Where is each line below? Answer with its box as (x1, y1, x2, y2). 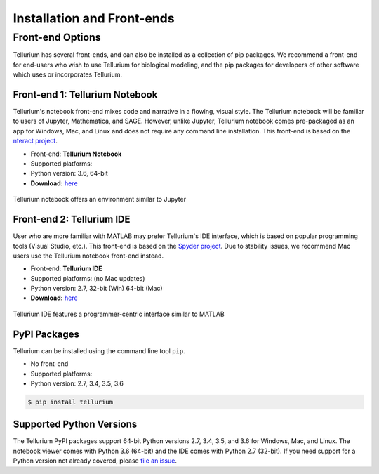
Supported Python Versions (13, 419, 138, 430)
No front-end (30, 360, 69, 368)
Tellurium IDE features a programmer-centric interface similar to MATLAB (13, 310, 225, 318)
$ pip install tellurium (27, 397, 114, 406)
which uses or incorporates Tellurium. (13, 70, 123, 79)
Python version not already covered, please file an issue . (13, 456, 177, 465)
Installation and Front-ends (13, 11, 175, 26)
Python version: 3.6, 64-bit (30, 169, 108, 178)
